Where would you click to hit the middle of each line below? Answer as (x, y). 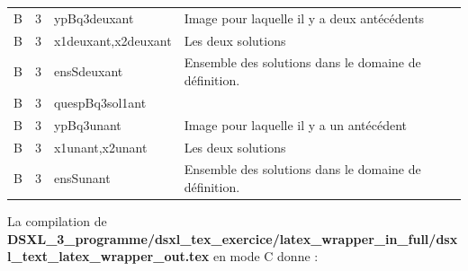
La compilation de (57, 221)
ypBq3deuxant (94, 17)
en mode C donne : (265, 256)
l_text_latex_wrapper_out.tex (108, 256)
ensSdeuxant (88, 71)
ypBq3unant (87, 124)
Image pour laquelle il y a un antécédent (296, 124)
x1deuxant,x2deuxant (112, 40)
